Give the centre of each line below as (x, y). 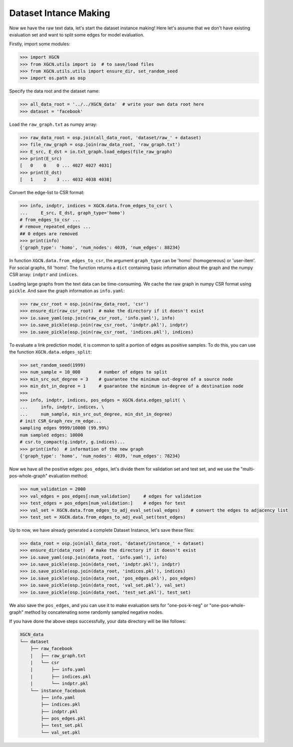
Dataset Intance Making (60, 13)
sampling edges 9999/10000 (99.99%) (65, 428)
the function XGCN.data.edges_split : (51, 352)
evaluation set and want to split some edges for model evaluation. (77, 34)
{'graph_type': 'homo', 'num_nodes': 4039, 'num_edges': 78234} (100, 456)
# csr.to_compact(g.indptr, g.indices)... (72, 442)
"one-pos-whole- (227, 605)
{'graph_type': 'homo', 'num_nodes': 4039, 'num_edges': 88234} (100, 248)
